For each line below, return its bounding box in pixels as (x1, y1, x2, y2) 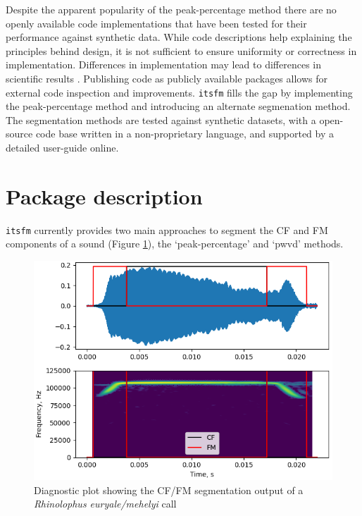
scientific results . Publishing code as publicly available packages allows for (6, 70, 327, 85)
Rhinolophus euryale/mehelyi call (34, 496, 177, 511)
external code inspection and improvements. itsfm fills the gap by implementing (6, 85, 353, 99)
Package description (6, 181, 203, 210)
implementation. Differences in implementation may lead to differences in (6, 57, 321, 72)
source (6, 126, 33, 141)
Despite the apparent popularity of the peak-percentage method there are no (6, 2, 337, 16)
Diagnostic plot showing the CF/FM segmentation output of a (34, 482, 304, 497)
